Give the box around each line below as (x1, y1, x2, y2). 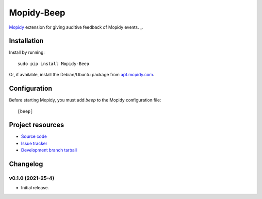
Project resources (9, 121, 64, 129)
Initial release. (21, 185, 49, 191)
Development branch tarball (21, 147, 77, 153)
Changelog (9, 160, 43, 168)
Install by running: (9, 50, 45, 55)
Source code (21, 133, 47, 139)
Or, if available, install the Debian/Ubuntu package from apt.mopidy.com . (9, 72, 155, 78)
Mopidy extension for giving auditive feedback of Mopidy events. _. (9, 24, 144, 30)
